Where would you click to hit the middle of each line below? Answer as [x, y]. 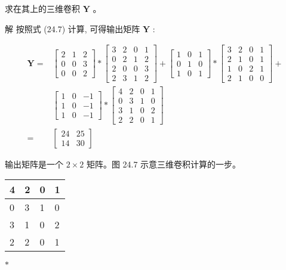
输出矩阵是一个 [34, 164]
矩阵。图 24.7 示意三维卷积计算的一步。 [164, 164]
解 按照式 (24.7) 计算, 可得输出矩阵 [73, 28]
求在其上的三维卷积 [42, 8]
